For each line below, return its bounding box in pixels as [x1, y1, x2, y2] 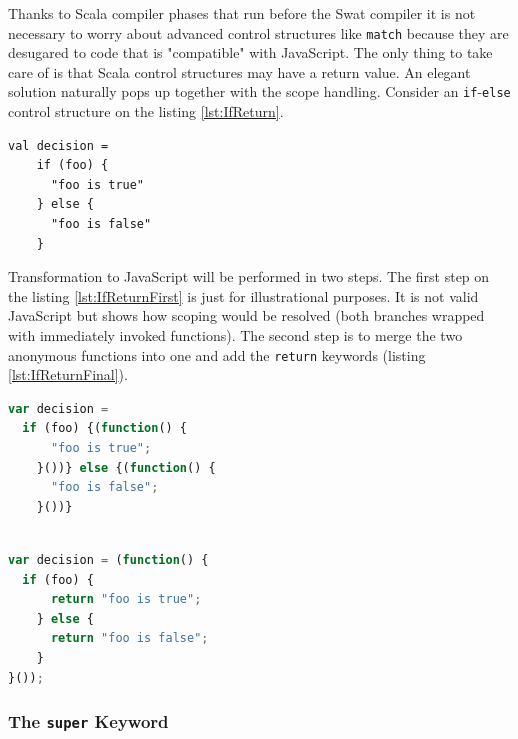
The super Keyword [8, 709, 169, 734]
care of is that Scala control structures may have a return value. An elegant [8, 61, 471, 82]
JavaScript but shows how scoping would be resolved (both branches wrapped [8, 305, 485, 326]
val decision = [8, 138, 109, 153]
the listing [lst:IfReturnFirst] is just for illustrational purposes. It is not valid [8, 285, 479, 306]
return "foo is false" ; [50, 631, 209, 646]
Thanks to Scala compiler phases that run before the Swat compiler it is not [8, 3, 476, 23]
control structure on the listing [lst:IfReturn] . [8, 101, 284, 122]
